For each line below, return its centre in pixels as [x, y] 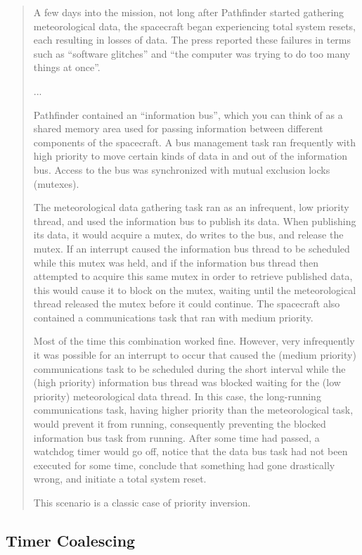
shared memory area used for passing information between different [178, 128]
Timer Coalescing [71, 540]
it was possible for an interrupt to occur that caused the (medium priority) [195, 355]
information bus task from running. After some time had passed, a [176, 437]
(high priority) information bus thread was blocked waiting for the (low [187, 382]
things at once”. [67, 67]
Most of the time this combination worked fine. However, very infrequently [194, 341]
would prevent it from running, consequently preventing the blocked [180, 424]
